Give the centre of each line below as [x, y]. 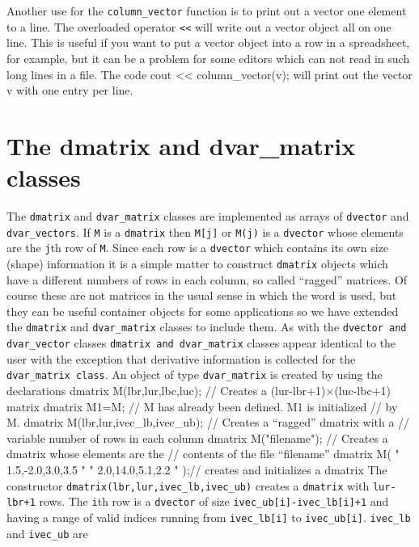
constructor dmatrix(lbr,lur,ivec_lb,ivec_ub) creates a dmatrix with [188, 485]
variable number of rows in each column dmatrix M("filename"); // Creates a [197, 438]
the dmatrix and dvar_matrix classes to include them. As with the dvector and [207, 327]
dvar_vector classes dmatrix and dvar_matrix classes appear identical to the [201, 343]
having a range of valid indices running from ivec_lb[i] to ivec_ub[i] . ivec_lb [209, 517]
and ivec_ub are [47, 533]
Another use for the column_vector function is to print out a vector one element [207, 11]
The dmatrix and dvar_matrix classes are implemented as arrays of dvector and [208, 216]
